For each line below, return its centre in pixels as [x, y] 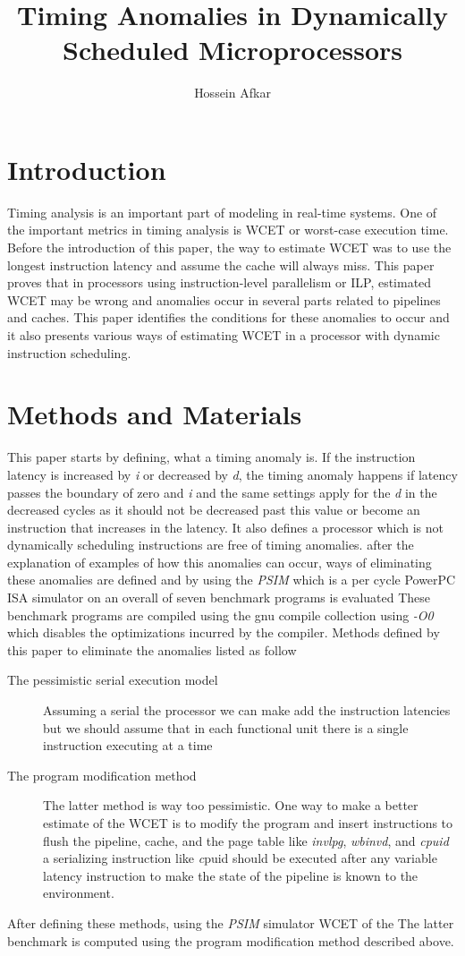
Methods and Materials [155, 414]
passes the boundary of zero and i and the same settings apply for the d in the [222, 492]
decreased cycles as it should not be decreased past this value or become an [214, 510]
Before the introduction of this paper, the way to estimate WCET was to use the [229, 248]
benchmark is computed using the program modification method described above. [231, 940]
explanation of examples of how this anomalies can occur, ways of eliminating [220, 562]
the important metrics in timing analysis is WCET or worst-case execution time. [228, 230]
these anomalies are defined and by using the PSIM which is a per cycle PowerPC [232, 580]
